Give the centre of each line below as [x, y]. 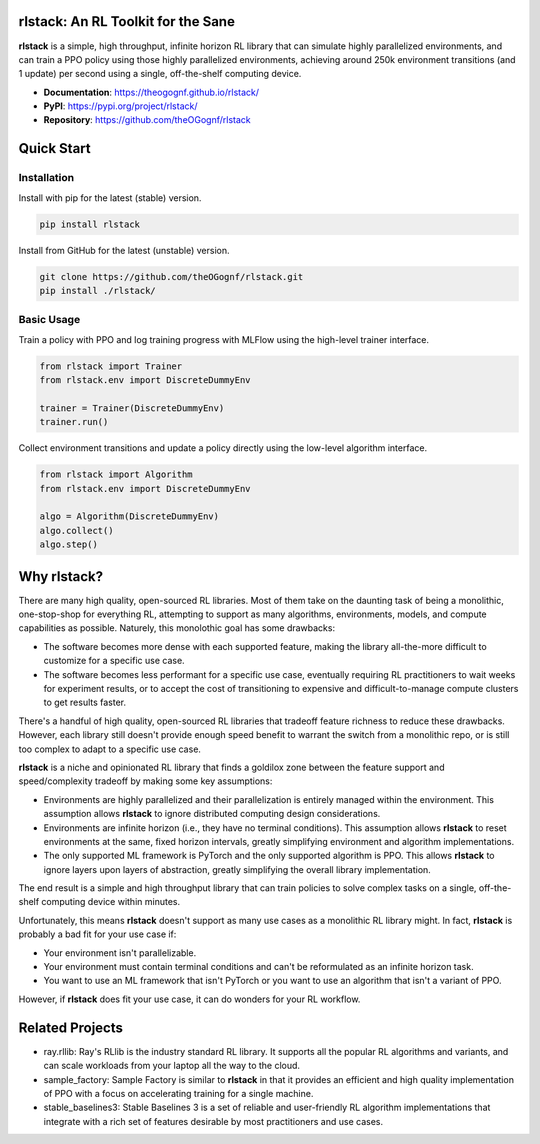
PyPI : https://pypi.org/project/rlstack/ [120, 106]
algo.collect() [76, 530]
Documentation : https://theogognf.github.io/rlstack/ [151, 92]
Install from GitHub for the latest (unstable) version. [124, 250]
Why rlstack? [61, 576]
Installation [46, 178]
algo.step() [69, 544]
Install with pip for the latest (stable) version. [110, 197]
